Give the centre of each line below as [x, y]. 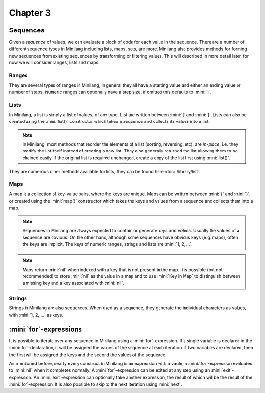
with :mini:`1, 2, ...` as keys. [36, 315]
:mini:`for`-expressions [46, 329]
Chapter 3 [30, 13]
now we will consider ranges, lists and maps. [54, 63]
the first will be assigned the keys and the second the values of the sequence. [88, 355]
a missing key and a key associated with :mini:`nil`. [73, 283]
